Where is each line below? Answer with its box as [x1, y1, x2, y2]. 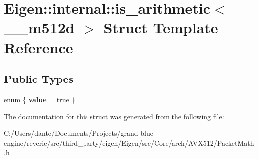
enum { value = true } [4, 94, 75, 104]
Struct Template [103, 17, 218, 38]
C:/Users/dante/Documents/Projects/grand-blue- [4, 128, 156, 138]
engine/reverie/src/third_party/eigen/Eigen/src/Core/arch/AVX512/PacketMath [4, 137, 254, 148]
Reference [4, 37, 73, 57]
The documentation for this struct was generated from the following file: [4, 111, 224, 121]
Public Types [4, 71, 74, 86]
